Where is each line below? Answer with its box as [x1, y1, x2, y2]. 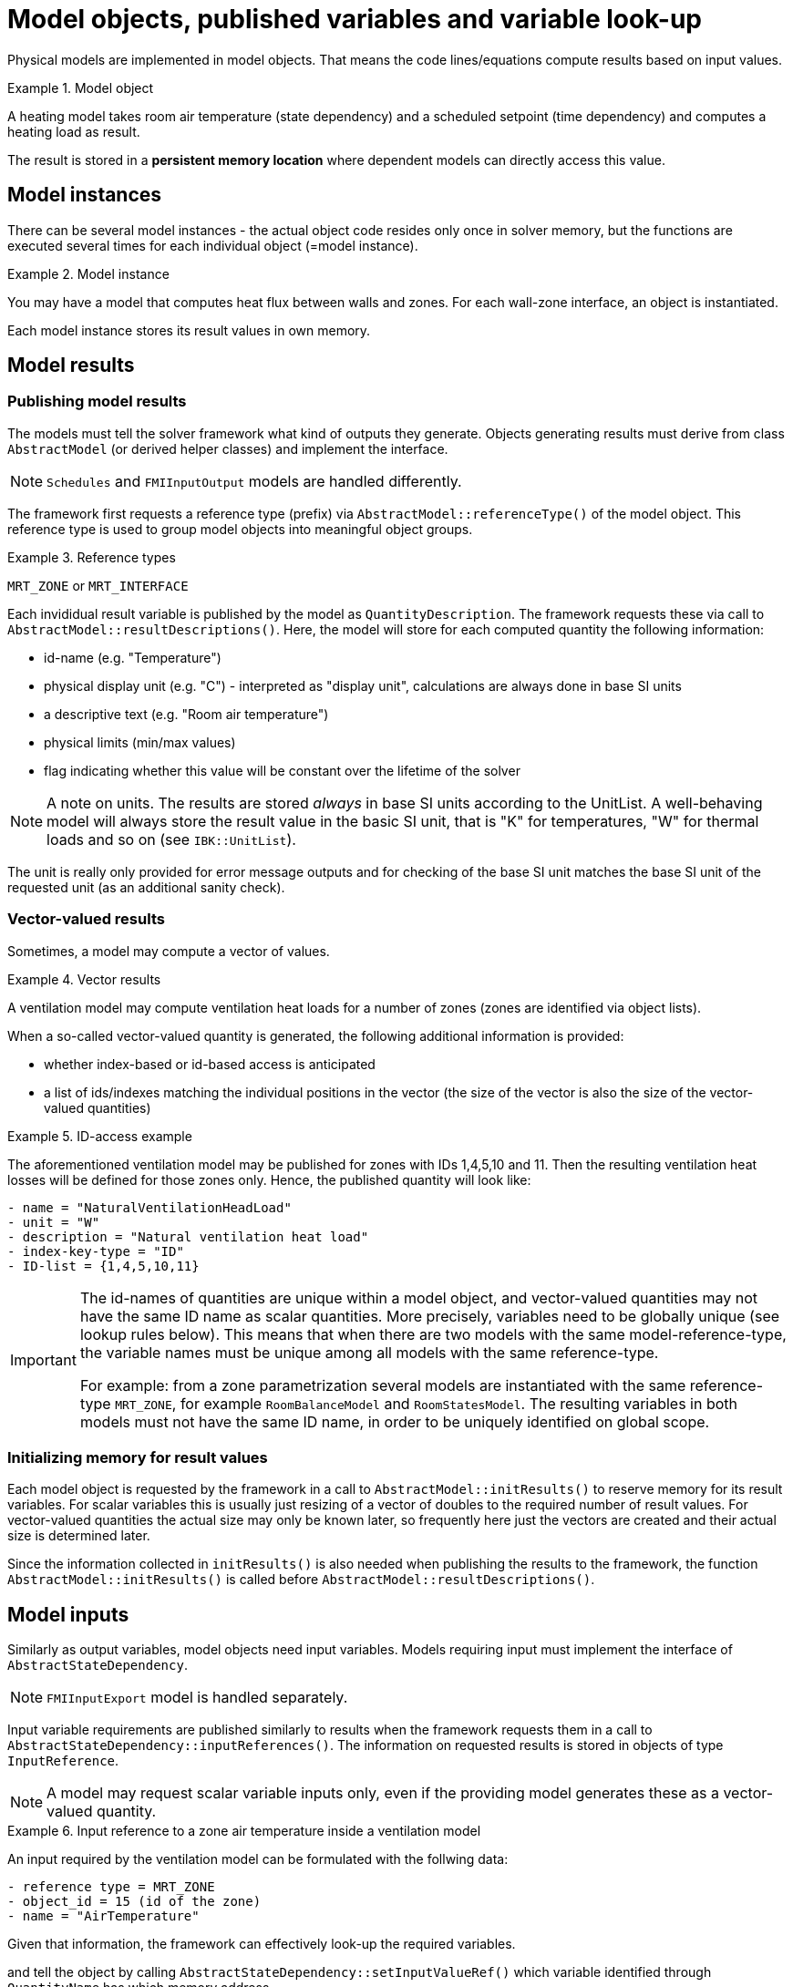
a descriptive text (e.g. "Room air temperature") [44, 705, 329, 722]
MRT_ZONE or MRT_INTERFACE [7, 577, 189, 593]
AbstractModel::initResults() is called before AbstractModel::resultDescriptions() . [7, 1571, 595, 1588]
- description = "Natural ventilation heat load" [7, 1229, 369, 1244]
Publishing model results [7, 392, 187, 411]
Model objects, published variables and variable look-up [7, 4, 702, 35]
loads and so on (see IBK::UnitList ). [46, 829, 296, 849]
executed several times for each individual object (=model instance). [7, 237, 418, 253]
